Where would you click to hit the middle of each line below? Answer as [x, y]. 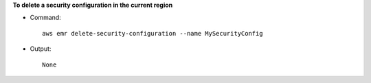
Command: [45, 18]
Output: [41, 49]
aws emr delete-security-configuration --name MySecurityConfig [153, 33]
